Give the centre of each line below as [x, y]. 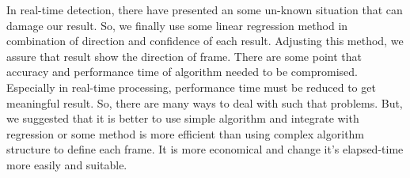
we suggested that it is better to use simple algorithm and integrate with [183, 118]
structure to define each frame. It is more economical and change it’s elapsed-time [205, 149]
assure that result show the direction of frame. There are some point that [184, 56]
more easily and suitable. [67, 164]
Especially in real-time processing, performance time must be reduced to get [191, 87]
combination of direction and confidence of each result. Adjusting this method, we [205, 41]
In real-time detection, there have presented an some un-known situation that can [205, 9]
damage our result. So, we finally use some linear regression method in [177, 25]
